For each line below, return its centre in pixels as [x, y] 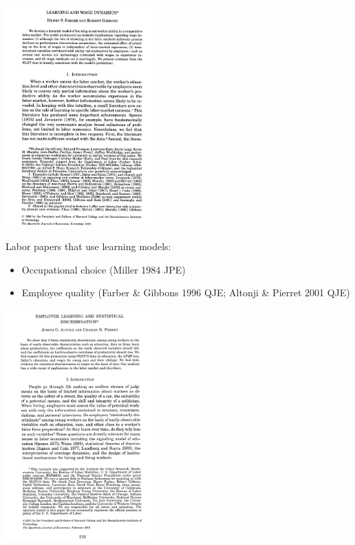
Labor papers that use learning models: [88, 246]
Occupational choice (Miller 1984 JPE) [104, 269]
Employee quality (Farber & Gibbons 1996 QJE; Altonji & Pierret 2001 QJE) [186, 292]
